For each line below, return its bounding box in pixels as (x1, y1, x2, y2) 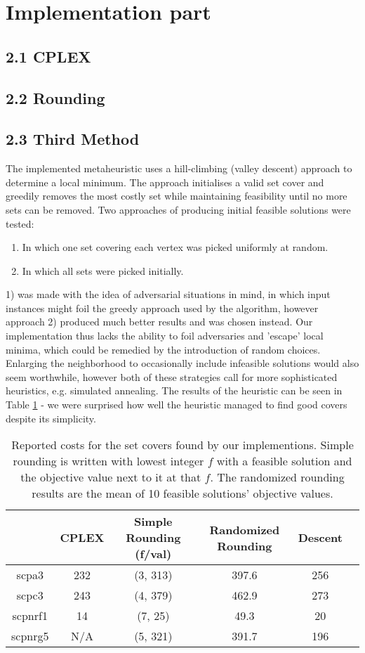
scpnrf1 (12, 607, 48, 624)
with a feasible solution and (216, 453, 352, 470)
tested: (6, 216, 34, 231)
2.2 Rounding (6, 86, 105, 108)
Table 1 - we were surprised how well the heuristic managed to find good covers (6, 397, 347, 412)
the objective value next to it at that (20, 469, 201, 486)
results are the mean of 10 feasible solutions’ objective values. (32, 485, 333, 502)
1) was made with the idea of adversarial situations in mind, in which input (6, 287, 331, 302)
